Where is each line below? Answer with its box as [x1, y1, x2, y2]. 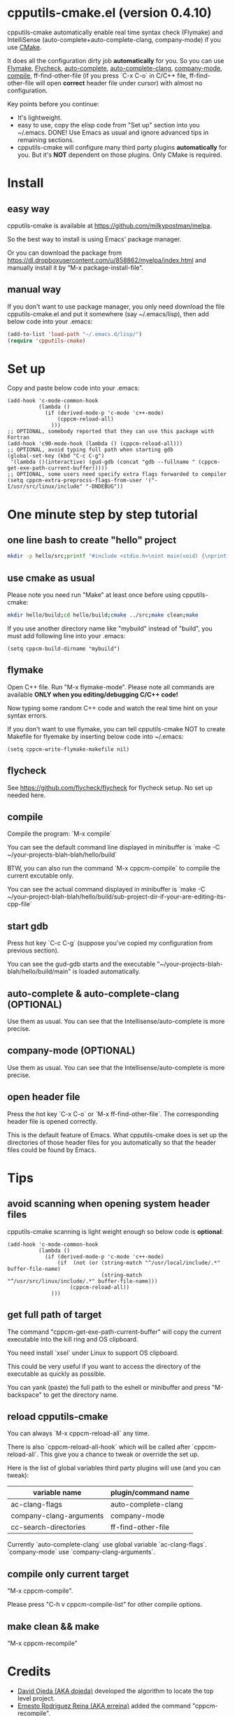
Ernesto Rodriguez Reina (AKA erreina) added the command [17, 1701, 191, 1710]
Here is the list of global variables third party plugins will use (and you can [7, 1464, 221, 1472]
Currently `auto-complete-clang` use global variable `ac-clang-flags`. [7, 1540, 208, 1549]
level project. [17, 1694, 55, 1702]
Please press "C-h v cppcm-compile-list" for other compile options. [7, 1601, 203, 1609]
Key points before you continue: [7, 99, 99, 108]
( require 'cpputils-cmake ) [7, 337, 86, 344]
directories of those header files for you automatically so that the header [7, 1138, 217, 1146]
